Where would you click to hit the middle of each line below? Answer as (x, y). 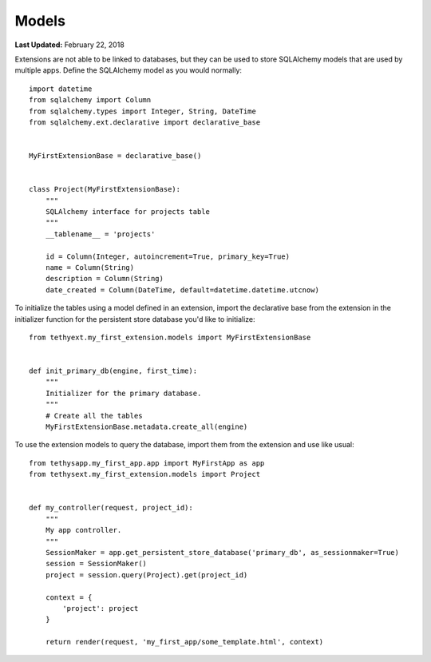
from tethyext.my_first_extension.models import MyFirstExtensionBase (170, 337)
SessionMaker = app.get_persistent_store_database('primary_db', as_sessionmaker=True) (222, 552)
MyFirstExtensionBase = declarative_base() (115, 156)
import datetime (61, 89)
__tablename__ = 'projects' (100, 234)
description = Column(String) (104, 279)
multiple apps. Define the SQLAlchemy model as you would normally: (129, 70)
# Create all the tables (94, 416)
